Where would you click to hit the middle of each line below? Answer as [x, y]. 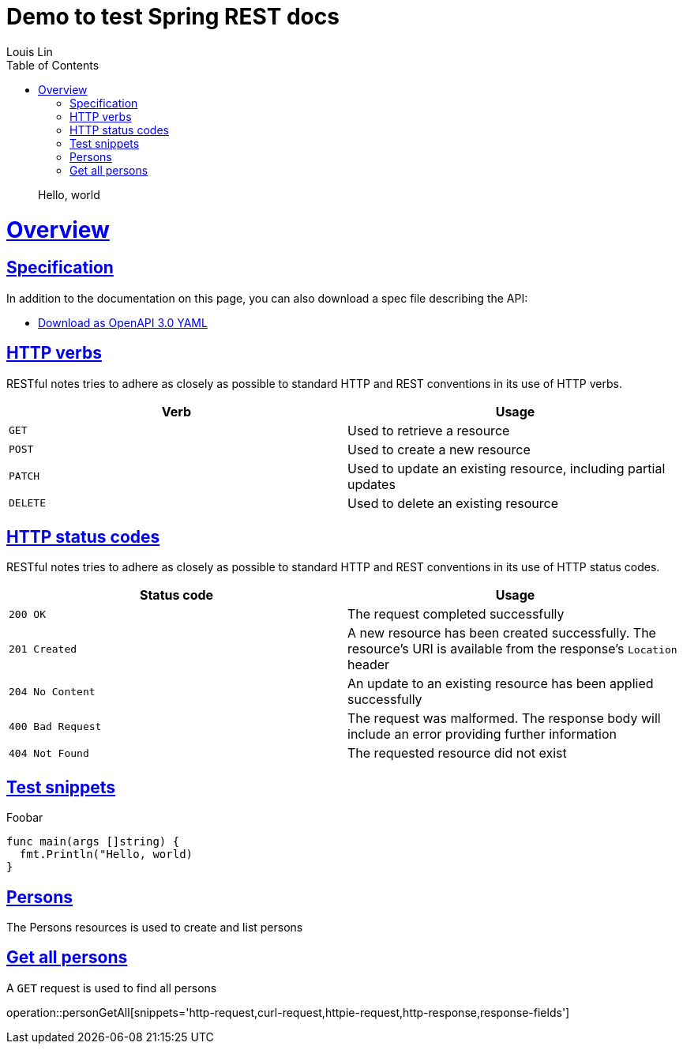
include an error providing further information [482, 734]
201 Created [43, 649]
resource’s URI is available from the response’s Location [512, 649]
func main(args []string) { [93, 842]
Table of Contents [53, 65]
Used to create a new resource [439, 449]
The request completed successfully [456, 614]
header [369, 665]
